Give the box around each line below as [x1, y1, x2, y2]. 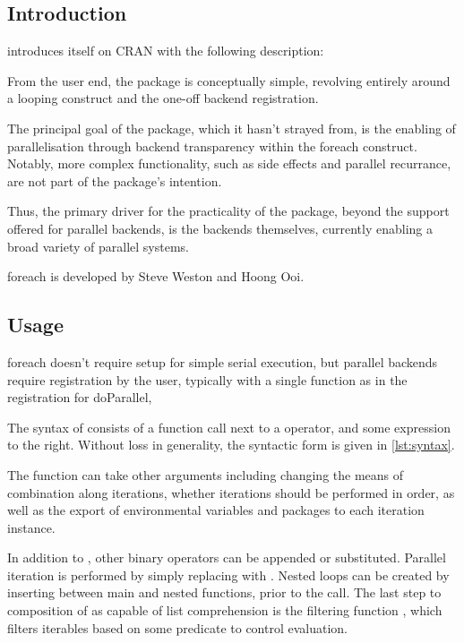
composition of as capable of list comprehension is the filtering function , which [7, 601, 443, 620]
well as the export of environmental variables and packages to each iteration [7, 501, 425, 519]
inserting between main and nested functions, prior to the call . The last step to [7, 583, 442, 602]
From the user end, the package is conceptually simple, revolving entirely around [7, 71, 451, 90]
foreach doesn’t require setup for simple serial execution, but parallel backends [7, 352, 438, 371]
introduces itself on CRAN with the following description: [7, 41, 324, 60]
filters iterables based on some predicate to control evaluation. [7, 618, 348, 637]
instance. [7, 518, 56, 536]
